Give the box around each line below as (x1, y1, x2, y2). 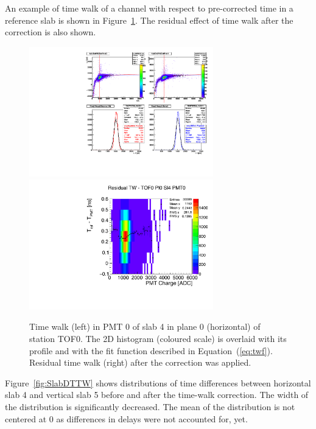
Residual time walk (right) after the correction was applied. (29, 356, 251, 369)
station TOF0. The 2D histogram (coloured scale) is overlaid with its (29, 332, 287, 344)
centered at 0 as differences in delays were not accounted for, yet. (5, 412, 248, 425)
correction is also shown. (5, 26, 96, 38)
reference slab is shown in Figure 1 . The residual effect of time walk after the (5, 13, 293, 26)
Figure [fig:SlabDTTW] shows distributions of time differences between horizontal (5, 376, 311, 389)
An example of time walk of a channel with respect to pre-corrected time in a (5, 2, 293, 14)
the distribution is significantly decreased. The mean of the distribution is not (5, 400, 295, 413)
